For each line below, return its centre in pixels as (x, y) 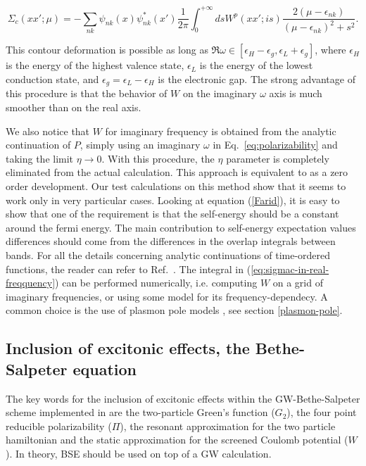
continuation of (38, 145)
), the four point (322, 412)
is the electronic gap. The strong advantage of (257, 79)
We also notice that (48, 131)
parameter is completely (278, 158)
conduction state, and (52, 79)
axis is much (296, 93)
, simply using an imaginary (140, 145)
